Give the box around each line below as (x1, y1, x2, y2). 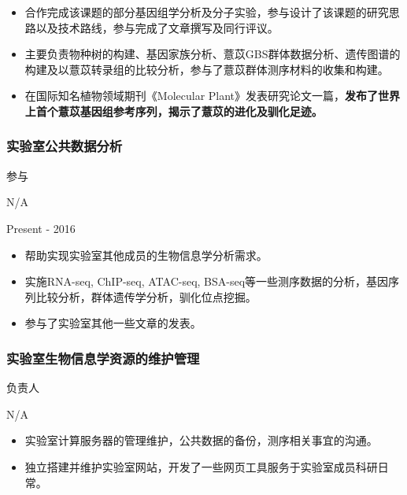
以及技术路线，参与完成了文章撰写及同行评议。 (35, 19, 279, 35)
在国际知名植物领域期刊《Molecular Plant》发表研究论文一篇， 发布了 (24, 87, 379, 104)
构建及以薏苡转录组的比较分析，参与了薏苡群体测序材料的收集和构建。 (24, 61, 389, 77)
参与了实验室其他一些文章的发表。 (24, 315, 202, 331)
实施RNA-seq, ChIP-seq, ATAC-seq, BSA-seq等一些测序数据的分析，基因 (24, 273, 389, 290)
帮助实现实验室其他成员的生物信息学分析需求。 (24, 246, 268, 263)
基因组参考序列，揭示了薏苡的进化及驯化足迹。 (80, 102, 323, 119)
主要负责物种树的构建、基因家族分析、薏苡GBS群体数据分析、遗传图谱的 (24, 46, 401, 62)
